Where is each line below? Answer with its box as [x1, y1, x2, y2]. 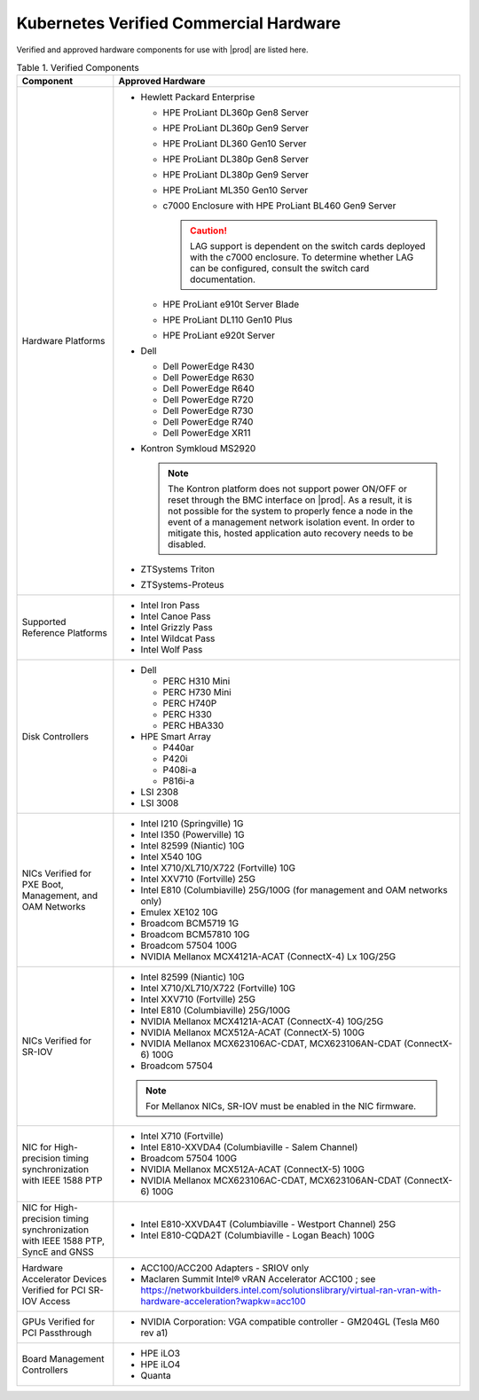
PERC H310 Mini [162, 675, 231, 687]
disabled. [167, 538, 207, 551]
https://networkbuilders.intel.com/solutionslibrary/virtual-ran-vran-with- [140, 1284, 443, 1296]
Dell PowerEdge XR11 [162, 426, 252, 439]
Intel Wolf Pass [140, 644, 203, 656]
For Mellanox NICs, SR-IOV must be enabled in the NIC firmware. [145, 1100, 417, 1113]
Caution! [189, 224, 228, 237]
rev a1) [140, 1326, 169, 1339]
